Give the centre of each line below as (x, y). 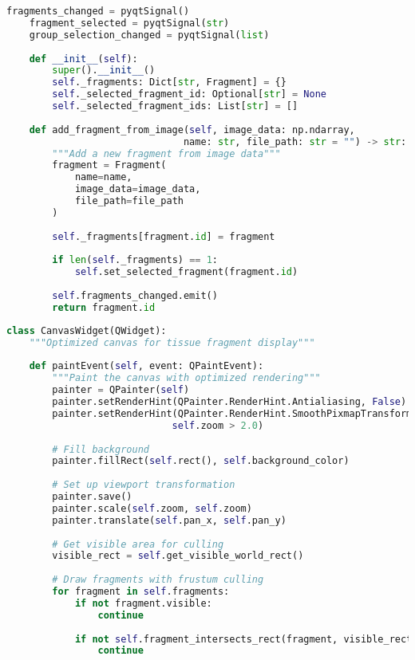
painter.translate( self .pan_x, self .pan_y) (169, 520)
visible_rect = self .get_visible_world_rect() (178, 556)
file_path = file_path (129, 201)
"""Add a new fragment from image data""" (166, 153)
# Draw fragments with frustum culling (158, 580)
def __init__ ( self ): (83, 59)
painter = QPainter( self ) (121, 390)
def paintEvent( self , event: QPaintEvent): (146, 366)
